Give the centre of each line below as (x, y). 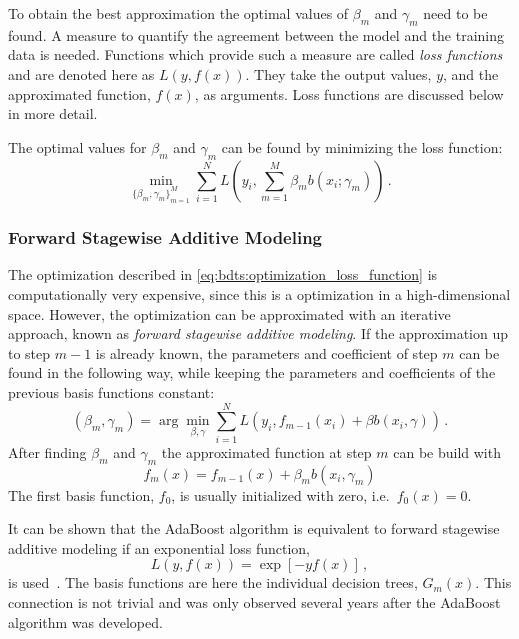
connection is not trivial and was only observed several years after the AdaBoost (254, 601)
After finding (47, 451)
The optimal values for (77, 146)
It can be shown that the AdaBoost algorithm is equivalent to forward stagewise (254, 528)
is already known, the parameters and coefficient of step (266, 352)
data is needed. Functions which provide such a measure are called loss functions (255, 54)
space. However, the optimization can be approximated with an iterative (229, 313)
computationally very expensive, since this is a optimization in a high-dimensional (259, 294)
